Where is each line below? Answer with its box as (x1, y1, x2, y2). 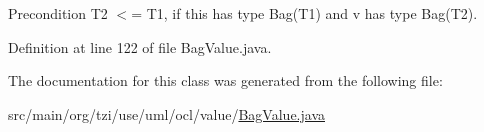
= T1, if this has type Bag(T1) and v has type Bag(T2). (131, 3, 478, 23)
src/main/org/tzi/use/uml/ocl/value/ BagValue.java (8, 103, 325, 124)
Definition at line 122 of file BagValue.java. (8, 36, 272, 57)
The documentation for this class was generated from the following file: (8, 70, 443, 91)
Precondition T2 (8, 3, 108, 23)
